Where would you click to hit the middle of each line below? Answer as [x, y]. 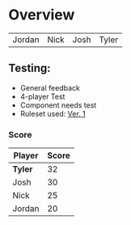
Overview [42, 15]
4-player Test [42, 96]
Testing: [30, 68]
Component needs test [58, 105]
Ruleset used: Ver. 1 [53, 113]
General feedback [50, 87]
